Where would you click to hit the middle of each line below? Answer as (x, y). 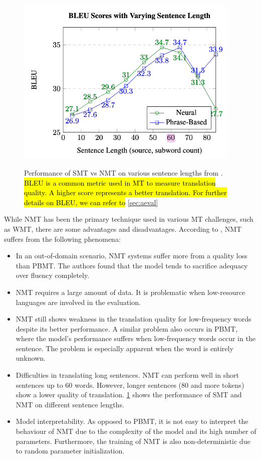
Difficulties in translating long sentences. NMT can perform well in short (127, 375)
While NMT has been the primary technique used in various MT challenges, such (129, 219)
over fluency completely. (53, 275)
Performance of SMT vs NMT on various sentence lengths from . (123, 172)
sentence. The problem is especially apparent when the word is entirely (124, 348)
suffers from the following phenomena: (62, 239)
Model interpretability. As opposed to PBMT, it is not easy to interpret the (132, 421)
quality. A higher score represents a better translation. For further (125, 192)
